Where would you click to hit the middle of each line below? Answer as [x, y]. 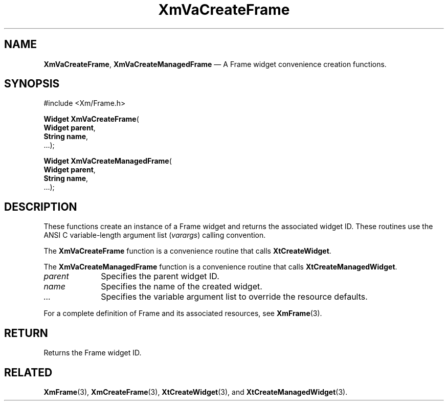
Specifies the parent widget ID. [160, 276]
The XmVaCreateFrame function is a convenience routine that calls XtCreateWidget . [187, 251]
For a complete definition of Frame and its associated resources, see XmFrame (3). [183, 313]
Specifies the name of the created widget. [182, 287]
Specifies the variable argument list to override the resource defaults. [234, 297]
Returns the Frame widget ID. [93, 353]
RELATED [28, 372]
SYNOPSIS [32, 84]
